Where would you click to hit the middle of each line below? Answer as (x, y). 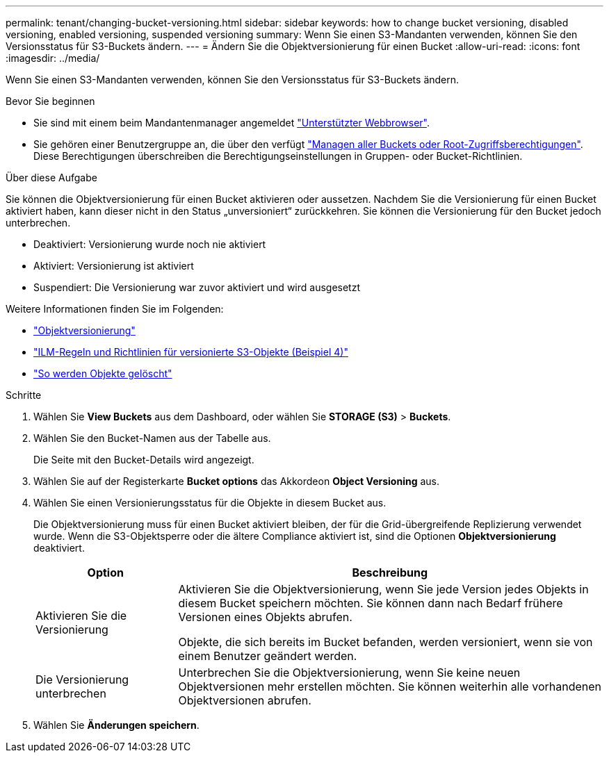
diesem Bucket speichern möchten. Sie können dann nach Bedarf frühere (371, 603)
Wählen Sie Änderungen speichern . (116, 725)
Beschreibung (390, 572)
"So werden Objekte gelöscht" (103, 373)
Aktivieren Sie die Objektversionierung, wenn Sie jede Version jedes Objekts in (383, 589)
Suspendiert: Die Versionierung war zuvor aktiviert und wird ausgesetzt (197, 287)
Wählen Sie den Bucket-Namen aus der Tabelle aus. (152, 438)
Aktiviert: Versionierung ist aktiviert (114, 266)
